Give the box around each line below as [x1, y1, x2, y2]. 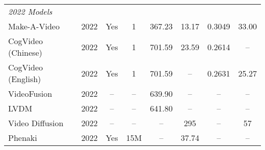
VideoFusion [8, 88, 52, 99]
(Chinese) [8, 47, 42, 58]
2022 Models [8, 6, 52, 17]
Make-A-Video [8, 20, 60, 32]
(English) [8, 73, 41, 85]
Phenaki [8, 132, 37, 143]
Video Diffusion [8, 117, 64, 129]
